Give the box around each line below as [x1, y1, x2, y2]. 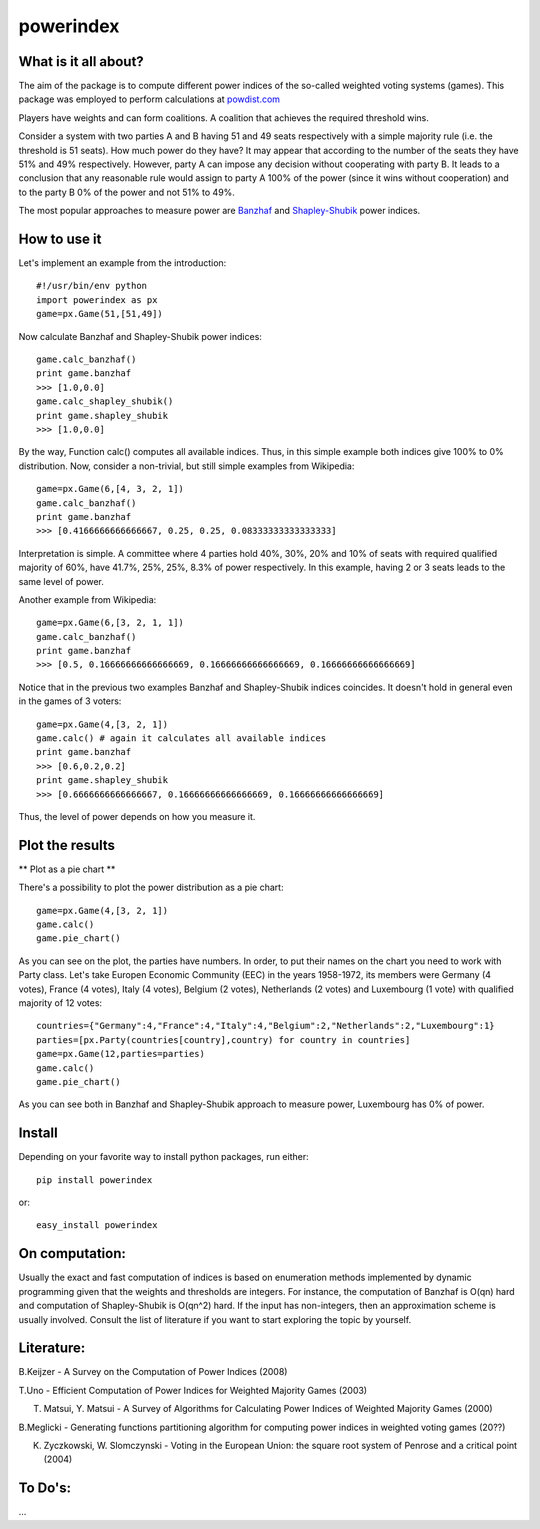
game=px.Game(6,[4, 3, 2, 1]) [36, 483, 185, 495]
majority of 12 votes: [18, 997, 103, 1009]
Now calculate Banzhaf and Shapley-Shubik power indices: [18, 330, 262, 342]
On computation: [18, 1245, 127, 1262]
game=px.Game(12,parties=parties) [36, 1048, 205, 1060]
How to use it [18, 231, 102, 247]
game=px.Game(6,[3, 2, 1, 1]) [36, 617, 185, 629]
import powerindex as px [36, 294, 158, 305]
